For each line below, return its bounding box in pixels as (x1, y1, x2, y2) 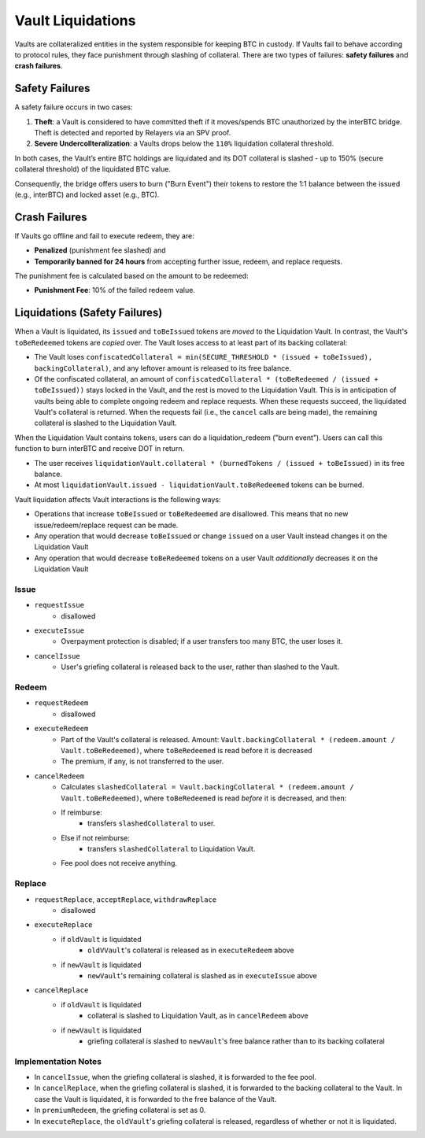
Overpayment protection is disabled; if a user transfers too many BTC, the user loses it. (61, 637, 343, 646)
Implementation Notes (14, 1055, 102, 1066)
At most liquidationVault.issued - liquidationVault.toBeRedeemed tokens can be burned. (34, 480, 365, 490)
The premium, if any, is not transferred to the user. (61, 756, 224, 767)
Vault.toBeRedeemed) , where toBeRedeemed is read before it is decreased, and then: (61, 793, 347, 803)
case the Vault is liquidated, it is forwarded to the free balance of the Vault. (34, 1094, 277, 1103)
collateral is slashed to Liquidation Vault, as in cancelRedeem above (87, 1011, 309, 1021)
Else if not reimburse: (61, 833, 130, 842)
